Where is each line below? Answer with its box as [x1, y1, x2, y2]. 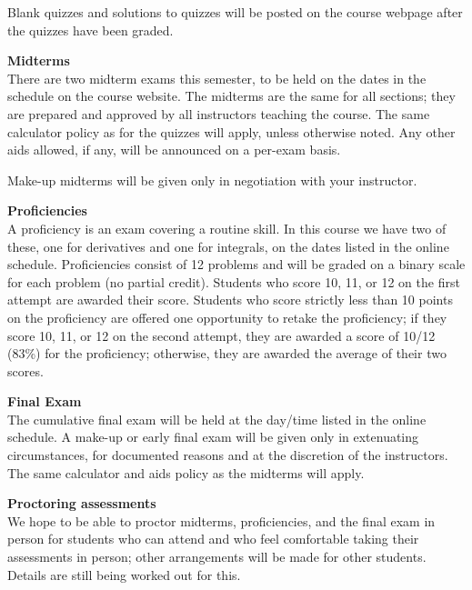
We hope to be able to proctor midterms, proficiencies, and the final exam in [7, 511, 436, 530]
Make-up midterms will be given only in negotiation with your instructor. [7, 170, 417, 189]
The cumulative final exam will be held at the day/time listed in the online [7, 409, 427, 428]
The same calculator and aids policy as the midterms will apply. [7, 463, 365, 482]
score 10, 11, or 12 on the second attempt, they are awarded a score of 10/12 [7, 325, 436, 345]
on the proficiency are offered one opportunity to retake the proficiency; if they [7, 307, 447, 326]
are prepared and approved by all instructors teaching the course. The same [7, 104, 430, 123]
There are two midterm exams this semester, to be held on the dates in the [7, 68, 427, 87]
